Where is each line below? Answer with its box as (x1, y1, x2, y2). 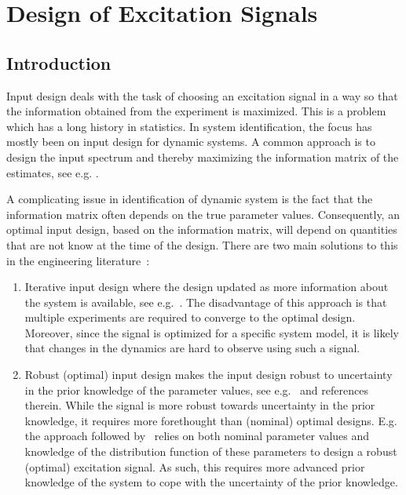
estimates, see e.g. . (6, 164, 99, 180)
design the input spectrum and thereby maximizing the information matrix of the (6, 148, 399, 165)
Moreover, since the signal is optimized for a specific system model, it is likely (24, 324, 400, 340)
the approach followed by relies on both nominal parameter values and (24, 428, 370, 444)
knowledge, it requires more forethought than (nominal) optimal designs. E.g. (24, 412, 397, 428)
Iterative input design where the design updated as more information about (24, 278, 389, 295)
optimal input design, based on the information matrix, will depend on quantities (6, 221, 397, 238)
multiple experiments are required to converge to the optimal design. (24, 309, 356, 326)
